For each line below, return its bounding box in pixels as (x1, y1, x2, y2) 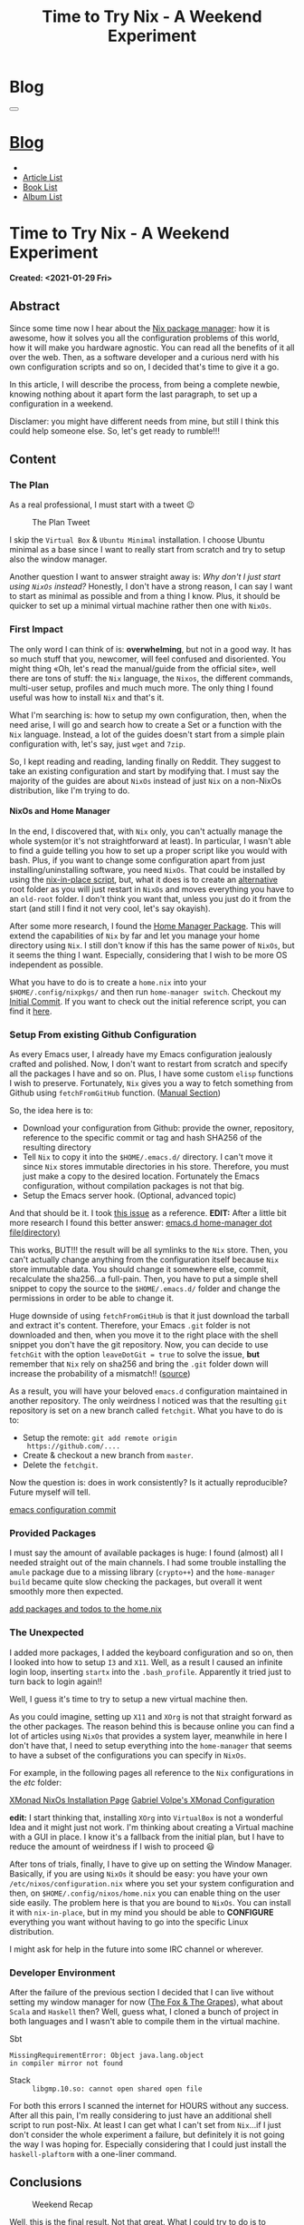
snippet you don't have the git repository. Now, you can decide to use (9, 1339, 269, 1350)
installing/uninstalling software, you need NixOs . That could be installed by (9, 864, 286, 875)
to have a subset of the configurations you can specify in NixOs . (9, 1750, 247, 1760)
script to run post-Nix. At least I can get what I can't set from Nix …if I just (9, 2120, 282, 2130)
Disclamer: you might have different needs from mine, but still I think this (9, 416, 280, 426)
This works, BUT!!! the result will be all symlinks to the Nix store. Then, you (9, 1245, 288, 1256)
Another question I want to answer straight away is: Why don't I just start (9, 572, 281, 583)
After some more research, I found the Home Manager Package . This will (9, 920, 281, 931)
